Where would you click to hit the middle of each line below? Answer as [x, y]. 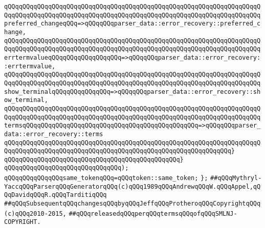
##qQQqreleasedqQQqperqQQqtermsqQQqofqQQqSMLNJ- [153, 213]
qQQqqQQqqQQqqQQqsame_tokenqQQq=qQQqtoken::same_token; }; [106, 178]
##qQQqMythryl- [236, 178]
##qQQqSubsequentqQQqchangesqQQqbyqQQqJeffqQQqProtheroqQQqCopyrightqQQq [132, 204]
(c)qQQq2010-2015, [35, 213]
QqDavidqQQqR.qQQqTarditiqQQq [56, 195]
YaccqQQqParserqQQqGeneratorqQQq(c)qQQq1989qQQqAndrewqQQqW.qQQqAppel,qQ [132, 186]
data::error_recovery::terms [54, 134]
